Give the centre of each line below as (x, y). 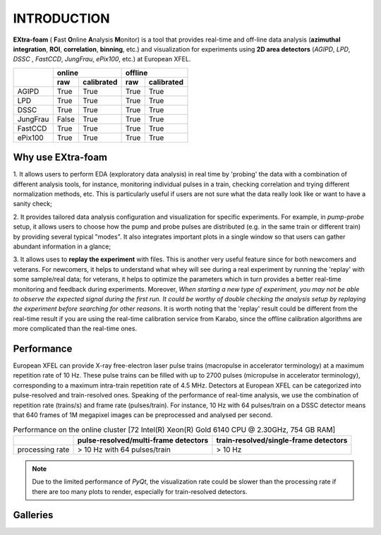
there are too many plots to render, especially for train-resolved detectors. (140, 491)
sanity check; (32, 204)
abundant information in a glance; (62, 246)
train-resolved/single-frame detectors (282, 440)
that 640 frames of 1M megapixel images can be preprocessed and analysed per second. (143, 415)
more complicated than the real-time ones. (75, 329)
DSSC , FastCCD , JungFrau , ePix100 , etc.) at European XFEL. (102, 59)
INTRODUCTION (61, 18)
